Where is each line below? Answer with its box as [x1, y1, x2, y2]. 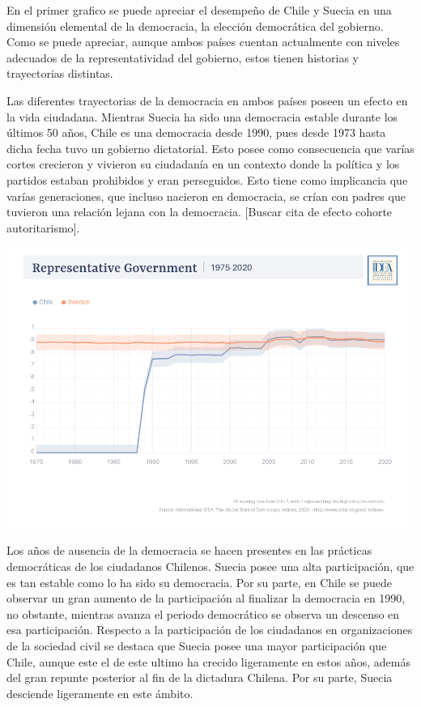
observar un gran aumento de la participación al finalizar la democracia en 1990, [6, 590, 406, 607]
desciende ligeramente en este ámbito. [6, 684, 193, 701]
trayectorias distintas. [6, 65, 113, 82]
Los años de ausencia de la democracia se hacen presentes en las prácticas [6, 542, 372, 559]
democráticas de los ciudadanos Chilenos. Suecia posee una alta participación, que [6, 558, 415, 574]
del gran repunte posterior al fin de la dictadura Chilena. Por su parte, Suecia [6, 669, 393, 686]
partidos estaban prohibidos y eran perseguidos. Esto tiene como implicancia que [6, 171, 408, 188]
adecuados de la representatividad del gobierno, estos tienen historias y [6, 49, 359, 66]
